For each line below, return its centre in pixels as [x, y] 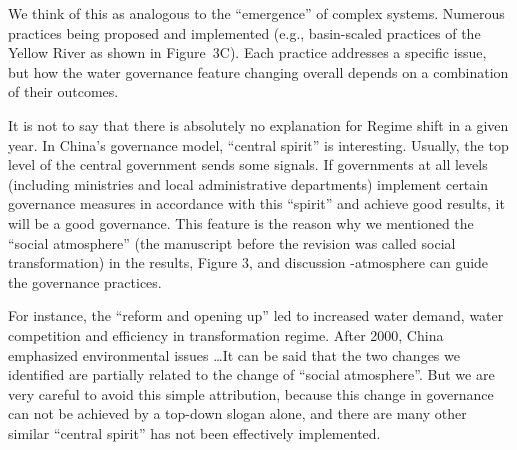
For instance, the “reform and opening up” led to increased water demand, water [256, 315]
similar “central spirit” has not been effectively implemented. [194, 432]
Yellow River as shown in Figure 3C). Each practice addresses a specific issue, [247, 52]
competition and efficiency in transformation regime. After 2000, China [226, 334]
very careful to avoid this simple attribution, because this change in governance [251, 393]
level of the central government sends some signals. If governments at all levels [248, 164]
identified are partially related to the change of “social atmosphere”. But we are [251, 374]
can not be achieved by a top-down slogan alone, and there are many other [237, 413]
